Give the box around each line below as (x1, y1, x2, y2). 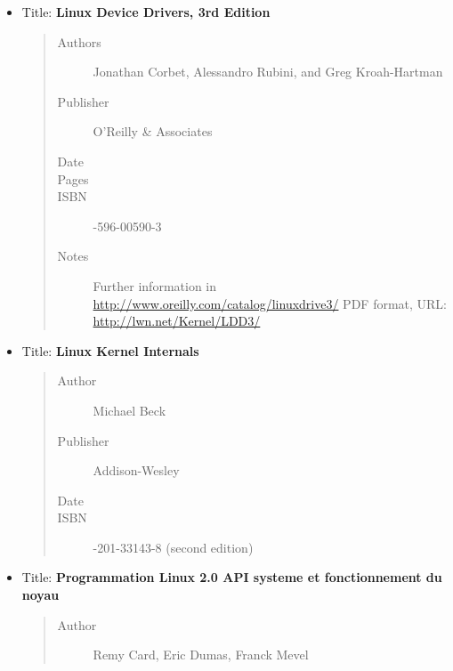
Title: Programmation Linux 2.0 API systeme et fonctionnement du (21, 568, 442, 586)
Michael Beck (93, 400, 166, 419)
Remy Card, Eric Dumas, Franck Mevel (93, 645, 309, 664)
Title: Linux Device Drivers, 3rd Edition (21, 3, 271, 20)
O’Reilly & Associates (93, 122, 213, 141)
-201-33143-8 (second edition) (93, 538, 254, 556)
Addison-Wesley (93, 461, 180, 480)
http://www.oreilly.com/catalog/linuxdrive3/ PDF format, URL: (93, 294, 448, 312)
